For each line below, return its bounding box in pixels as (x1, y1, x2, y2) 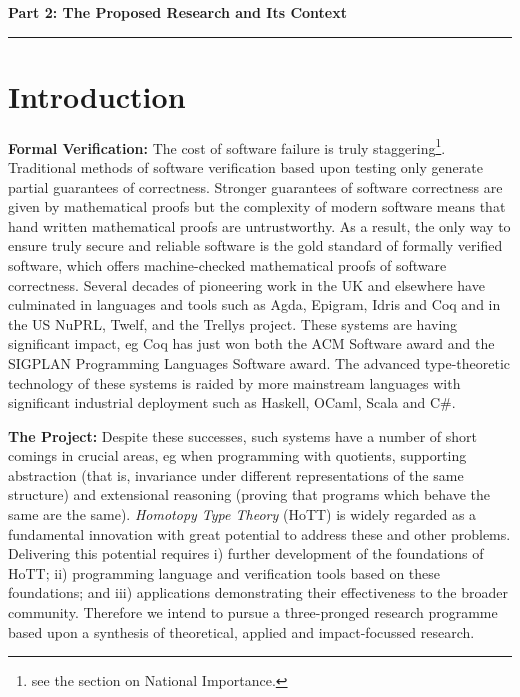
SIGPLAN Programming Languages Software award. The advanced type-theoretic (8, 352, 511, 373)
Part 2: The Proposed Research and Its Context (8, 2, 347, 22)
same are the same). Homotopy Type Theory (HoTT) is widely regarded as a (8, 504, 477, 525)
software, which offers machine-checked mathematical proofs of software (8, 254, 447, 275)
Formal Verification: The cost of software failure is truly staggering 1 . (8, 134, 446, 158)
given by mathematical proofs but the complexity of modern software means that (8, 196, 506, 217)
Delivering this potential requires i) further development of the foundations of (8, 543, 484, 564)
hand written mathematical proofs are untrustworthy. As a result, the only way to (8, 215, 511, 236)
